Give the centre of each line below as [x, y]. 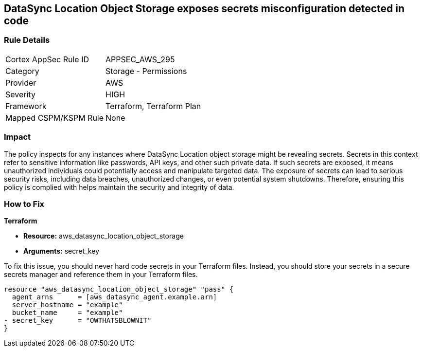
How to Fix [24, 204]
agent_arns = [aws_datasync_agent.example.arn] [114, 297]
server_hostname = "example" [67, 305]
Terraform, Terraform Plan [153, 106]
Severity [20, 94]
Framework [26, 106]
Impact [18, 137]
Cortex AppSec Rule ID [47, 59]
